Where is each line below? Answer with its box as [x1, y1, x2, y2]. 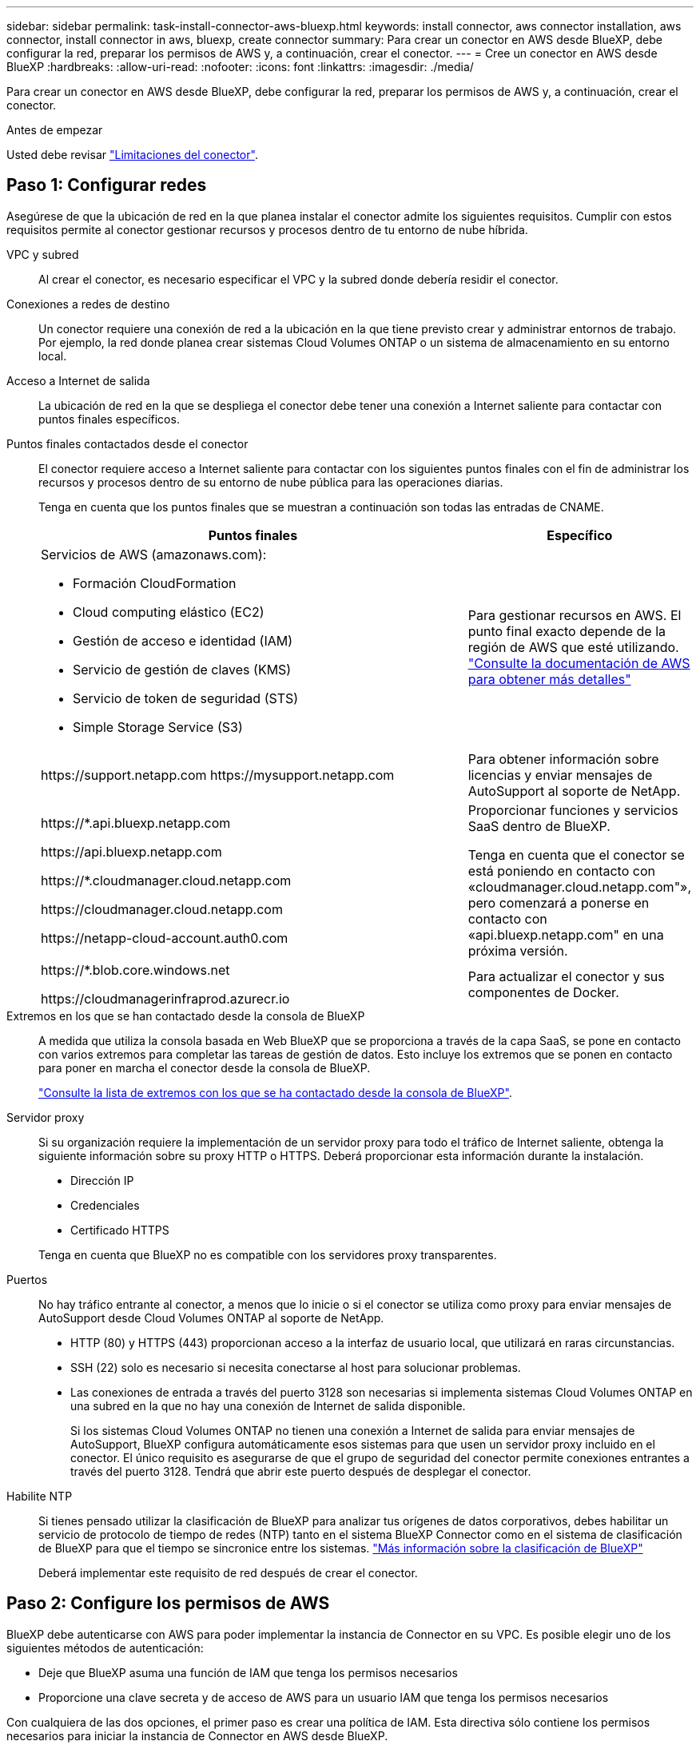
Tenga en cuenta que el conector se [467, 846, 685, 863]
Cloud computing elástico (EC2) [73, 603, 264, 620]
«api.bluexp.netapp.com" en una [467, 926, 664, 943]
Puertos [6, 1272, 48, 1286]
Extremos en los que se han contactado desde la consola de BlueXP [6, 1008, 365, 1023]
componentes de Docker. [467, 984, 619, 1000]
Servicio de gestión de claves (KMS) [73, 661, 292, 678]
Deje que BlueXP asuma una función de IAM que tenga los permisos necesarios [38, 1665, 458, 1679]
